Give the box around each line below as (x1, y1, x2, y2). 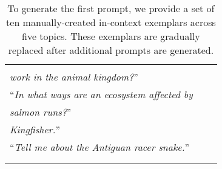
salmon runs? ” (10, 105, 72, 119)
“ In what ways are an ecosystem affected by (10, 87, 193, 101)
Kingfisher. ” (10, 122, 61, 136)
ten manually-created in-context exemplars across (6, 15, 216, 29)
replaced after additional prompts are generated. (8, 43, 214, 57)
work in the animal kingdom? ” (10, 70, 138, 84)
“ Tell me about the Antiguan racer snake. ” (10, 140, 190, 154)
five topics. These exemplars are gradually (22, 29, 200, 43)
